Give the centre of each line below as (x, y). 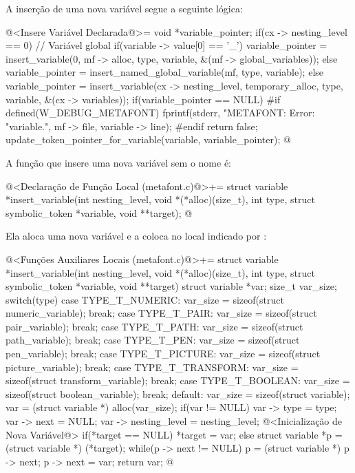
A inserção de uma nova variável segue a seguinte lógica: (124, 8)
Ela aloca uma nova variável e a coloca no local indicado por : (136, 236)
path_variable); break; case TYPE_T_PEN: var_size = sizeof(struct (153, 340)
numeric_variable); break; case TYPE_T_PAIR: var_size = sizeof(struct (161, 313)
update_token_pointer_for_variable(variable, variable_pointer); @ (148, 139)
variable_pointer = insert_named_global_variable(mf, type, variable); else (165, 72)
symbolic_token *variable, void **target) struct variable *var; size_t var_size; (171, 286)
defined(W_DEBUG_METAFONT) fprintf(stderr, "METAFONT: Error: (160, 113)
